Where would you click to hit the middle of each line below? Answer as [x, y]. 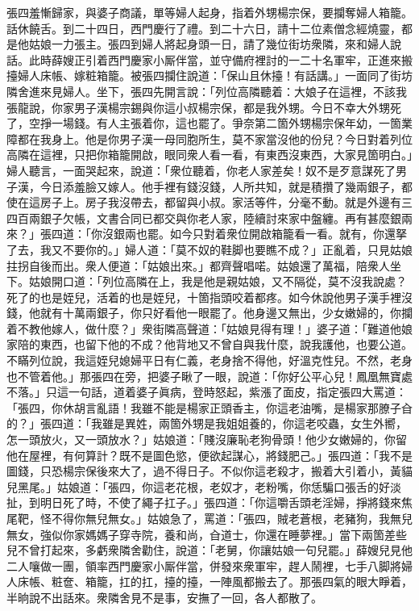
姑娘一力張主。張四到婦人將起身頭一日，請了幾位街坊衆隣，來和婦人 [209, 44]
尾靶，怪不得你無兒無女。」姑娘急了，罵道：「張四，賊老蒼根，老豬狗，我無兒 [209, 518]
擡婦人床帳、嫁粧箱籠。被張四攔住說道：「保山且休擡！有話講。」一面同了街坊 [209, 75]
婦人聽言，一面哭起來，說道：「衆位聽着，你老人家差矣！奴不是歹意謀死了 [201, 170]
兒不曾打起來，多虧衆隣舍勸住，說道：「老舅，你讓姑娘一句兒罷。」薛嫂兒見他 [209, 550]
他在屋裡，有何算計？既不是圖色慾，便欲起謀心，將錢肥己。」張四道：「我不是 [209, 455]
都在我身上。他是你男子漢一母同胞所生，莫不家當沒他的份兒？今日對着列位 [215, 138]
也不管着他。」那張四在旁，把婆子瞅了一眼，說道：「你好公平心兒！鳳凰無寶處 [209, 376]
